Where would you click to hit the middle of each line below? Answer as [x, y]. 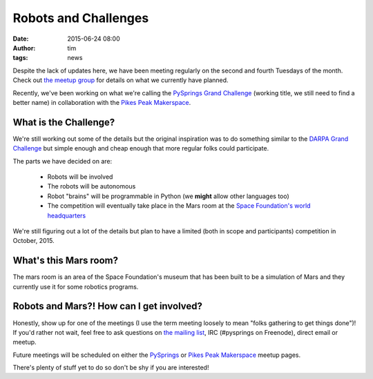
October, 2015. [34, 241]
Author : [24, 48]
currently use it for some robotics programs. [76, 286]
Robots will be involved [80, 177]
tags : [20, 58]
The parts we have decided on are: [63, 161]
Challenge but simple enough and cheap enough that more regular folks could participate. [141, 148]
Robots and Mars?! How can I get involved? [108, 306]
